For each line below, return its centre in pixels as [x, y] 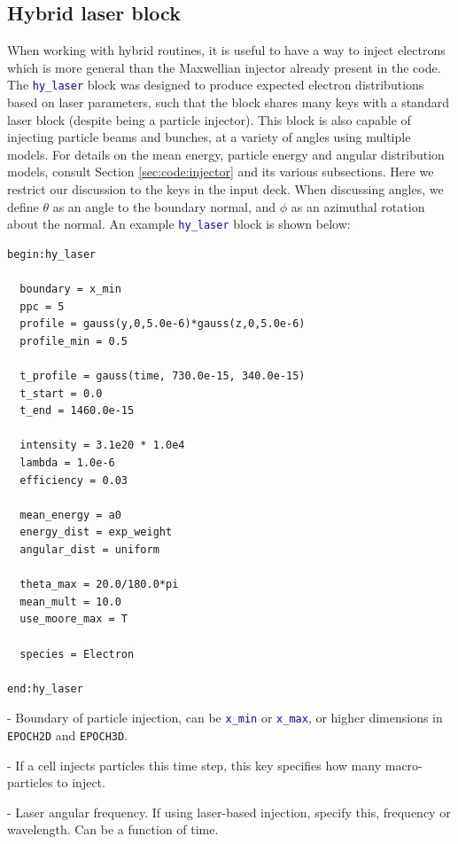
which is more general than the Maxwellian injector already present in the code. [224, 67]
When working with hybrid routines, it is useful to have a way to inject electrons [226, 50]
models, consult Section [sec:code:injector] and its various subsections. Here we [221, 172]
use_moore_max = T [74, 619]
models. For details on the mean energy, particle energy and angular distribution [226, 154]
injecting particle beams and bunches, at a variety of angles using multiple [209, 137]
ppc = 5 [42, 306]
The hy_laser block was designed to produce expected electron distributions [216, 85]
